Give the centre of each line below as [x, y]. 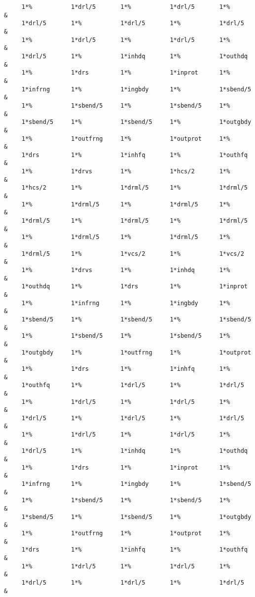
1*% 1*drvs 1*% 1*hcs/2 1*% [126, 172]
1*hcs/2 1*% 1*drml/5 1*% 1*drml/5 [134, 188]
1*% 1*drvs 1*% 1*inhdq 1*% [126, 270]
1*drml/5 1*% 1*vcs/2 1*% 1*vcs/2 [133, 254]
